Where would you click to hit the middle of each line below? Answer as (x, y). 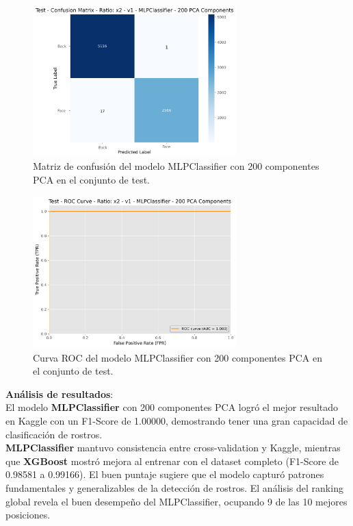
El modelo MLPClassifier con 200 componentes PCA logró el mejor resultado (172, 407)
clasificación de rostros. (54, 434)
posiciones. (28, 515)
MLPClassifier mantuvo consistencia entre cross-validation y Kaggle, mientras (173, 448)
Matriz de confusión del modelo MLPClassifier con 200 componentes (176, 166)
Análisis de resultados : (60, 393)
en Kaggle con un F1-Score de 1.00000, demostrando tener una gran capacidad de (177, 421)
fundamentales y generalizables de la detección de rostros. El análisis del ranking (174, 488)
